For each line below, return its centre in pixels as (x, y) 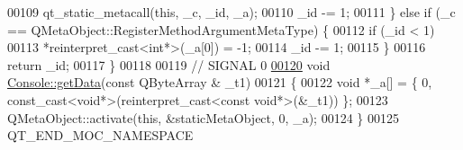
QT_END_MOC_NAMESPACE (100, 135)
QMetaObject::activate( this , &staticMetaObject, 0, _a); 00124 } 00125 (203, 117)
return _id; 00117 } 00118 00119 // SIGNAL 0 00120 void (169, 64)
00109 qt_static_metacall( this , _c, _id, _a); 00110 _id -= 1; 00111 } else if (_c (231, 12)
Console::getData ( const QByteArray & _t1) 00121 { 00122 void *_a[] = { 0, (220, 82)
